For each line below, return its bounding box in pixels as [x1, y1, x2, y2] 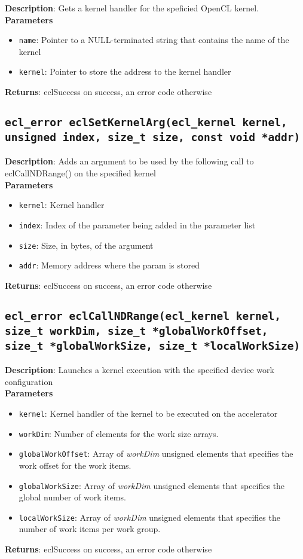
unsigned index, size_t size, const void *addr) [5, 131, 301, 144]
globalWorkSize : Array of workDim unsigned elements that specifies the [19, 479, 285, 491]
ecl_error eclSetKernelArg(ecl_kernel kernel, [5, 116, 287, 129]
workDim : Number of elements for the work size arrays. [19, 427, 219, 439]
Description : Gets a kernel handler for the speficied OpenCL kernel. [5, 2, 259, 14]
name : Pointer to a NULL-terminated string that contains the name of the [19, 33, 289, 46]
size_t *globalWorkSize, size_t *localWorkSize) [5, 339, 301, 352]
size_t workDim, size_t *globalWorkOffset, [5, 324, 268, 337]
